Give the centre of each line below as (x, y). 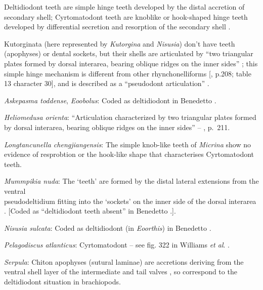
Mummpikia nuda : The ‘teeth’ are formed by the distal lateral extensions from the (131, 181)
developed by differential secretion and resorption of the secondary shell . (117, 27)
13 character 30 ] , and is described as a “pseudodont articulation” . (107, 83)
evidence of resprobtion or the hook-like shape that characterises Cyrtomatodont (129, 154)
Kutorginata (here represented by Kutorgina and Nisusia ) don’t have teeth (120, 43)
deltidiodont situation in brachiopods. (62, 282)
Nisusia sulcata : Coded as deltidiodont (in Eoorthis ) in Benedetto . (108, 227)
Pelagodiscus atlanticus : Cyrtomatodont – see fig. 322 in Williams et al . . (117, 245)
